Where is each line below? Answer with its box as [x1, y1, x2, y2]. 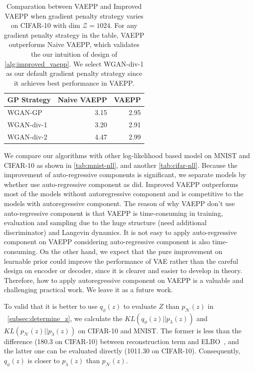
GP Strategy [7, 94, 51, 105]
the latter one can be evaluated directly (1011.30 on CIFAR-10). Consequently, [4, 346, 240, 356]
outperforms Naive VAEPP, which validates [9, 39, 139, 49]
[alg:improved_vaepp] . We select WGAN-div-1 [4, 58, 144, 69]
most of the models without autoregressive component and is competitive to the [4, 188, 244, 199]
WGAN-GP [7, 107, 43, 117]
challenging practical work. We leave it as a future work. [4, 284, 173, 295]
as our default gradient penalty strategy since [6, 68, 142, 78]
